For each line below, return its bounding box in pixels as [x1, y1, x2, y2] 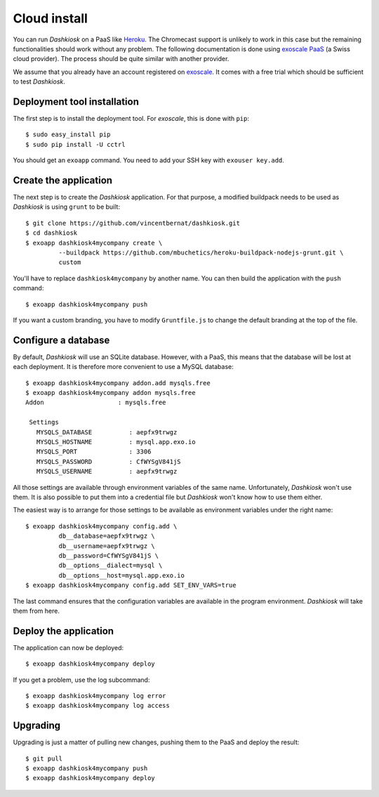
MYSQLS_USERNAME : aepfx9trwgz [36, 467, 178, 476]
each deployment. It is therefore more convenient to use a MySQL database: [13, 363, 234, 371]
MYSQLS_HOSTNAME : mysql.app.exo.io [36, 438, 196, 446]
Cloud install [13, 11, 88, 26]
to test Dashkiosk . [13, 77, 66, 86]
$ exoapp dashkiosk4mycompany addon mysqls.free [25, 389, 196, 397]
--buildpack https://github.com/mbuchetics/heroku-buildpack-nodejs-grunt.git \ [58, 249, 344, 257]
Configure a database [13, 334, 110, 346]
